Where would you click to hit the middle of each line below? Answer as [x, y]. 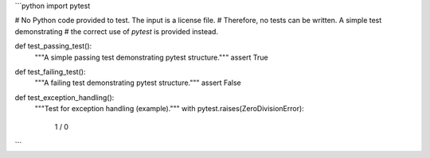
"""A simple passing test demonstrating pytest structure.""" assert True [151, 57]
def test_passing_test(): [53, 46]
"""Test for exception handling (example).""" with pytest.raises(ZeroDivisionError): [169, 109]
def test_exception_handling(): [64, 97]
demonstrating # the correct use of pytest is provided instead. [117, 31]
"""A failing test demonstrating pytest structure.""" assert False [138, 83]
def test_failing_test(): [50, 71]
